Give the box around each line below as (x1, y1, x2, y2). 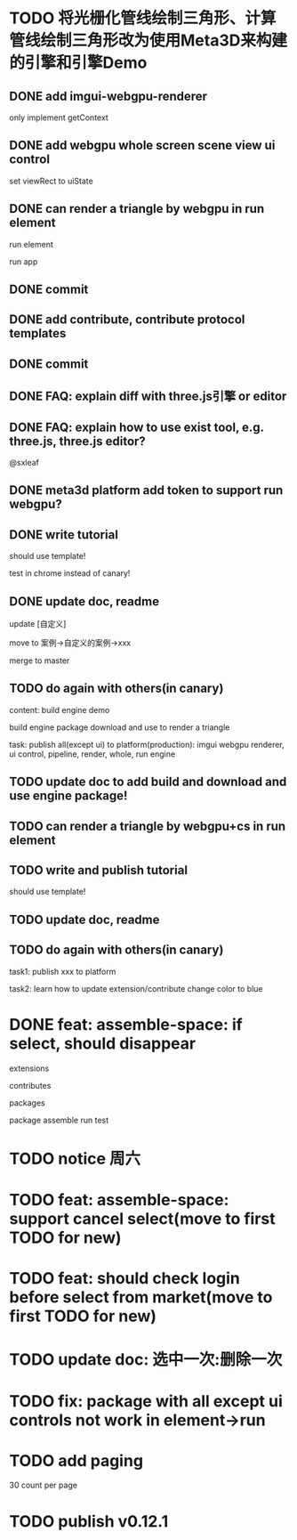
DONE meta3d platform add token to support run (9, 482, 284, 498)
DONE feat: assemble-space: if (9, 1014, 243, 1034)
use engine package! (9, 789, 128, 804)
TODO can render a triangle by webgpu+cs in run (9, 818, 286, 833)
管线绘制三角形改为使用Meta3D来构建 (9, 30, 287, 51)
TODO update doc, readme (9, 912, 160, 927)
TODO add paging (9, 1450, 144, 1471)
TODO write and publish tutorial (9, 863, 189, 878)
